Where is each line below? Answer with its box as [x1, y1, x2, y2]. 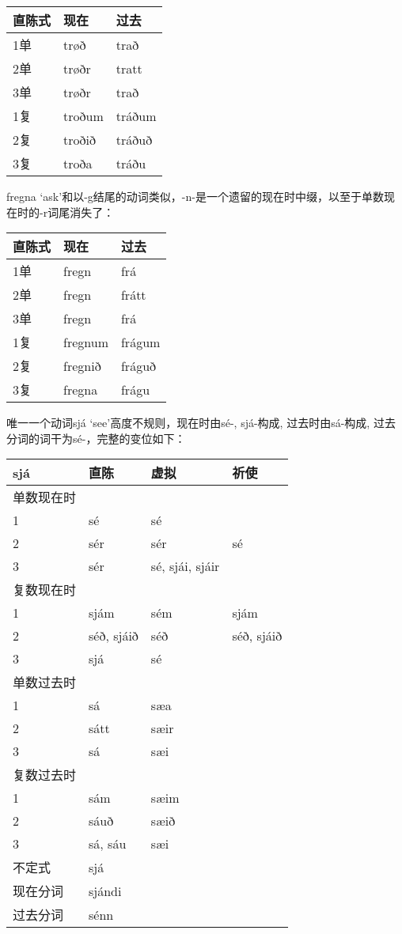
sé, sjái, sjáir [150, 557, 220, 576]
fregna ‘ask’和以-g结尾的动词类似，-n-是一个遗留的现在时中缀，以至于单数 [6, 188, 384, 204]
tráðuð [116, 130, 153, 149]
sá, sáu [89, 834, 127, 853]
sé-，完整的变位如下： [72, 429, 186, 446]
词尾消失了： [47, 203, 115, 220]
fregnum [63, 332, 108, 351]
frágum [120, 332, 161, 351]
